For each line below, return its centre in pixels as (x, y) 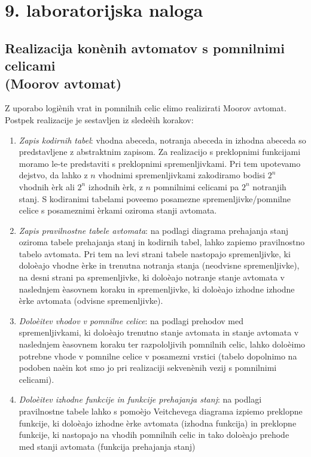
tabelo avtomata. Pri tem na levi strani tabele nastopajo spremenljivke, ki (155, 253)
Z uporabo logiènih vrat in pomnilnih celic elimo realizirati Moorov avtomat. (146, 108)
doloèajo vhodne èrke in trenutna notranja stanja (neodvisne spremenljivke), (159, 265)
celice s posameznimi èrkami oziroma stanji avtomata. (118, 210)
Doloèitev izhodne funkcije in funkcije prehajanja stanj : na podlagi (140, 399)
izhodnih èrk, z (115, 186)
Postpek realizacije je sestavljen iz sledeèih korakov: (99, 119)
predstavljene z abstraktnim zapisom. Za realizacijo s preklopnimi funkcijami (160, 152)
